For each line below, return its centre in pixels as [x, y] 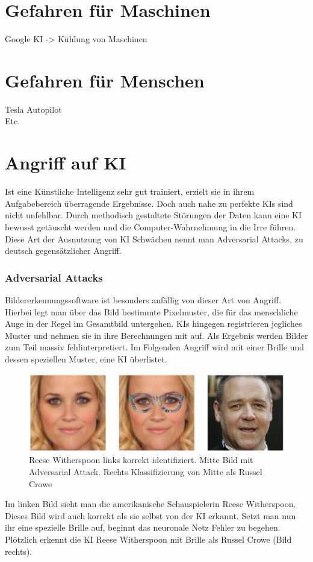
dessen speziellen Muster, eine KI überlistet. [86, 358]
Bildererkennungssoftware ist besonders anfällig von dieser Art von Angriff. [143, 299]
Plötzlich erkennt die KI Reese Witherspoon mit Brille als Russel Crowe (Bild [148, 539]
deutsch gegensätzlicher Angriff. [63, 251]
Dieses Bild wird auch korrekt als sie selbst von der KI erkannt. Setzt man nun [150, 515]
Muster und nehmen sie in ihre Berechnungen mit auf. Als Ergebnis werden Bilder [156, 335]
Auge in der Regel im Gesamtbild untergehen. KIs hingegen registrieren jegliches [153, 324]
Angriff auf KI [66, 163]
